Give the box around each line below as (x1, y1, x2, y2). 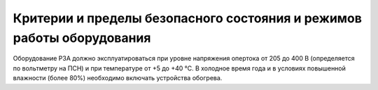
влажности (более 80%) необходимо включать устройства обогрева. (13, 74, 223, 82)
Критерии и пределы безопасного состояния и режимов (13, 10, 362, 26)
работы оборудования (13, 30, 151, 45)
